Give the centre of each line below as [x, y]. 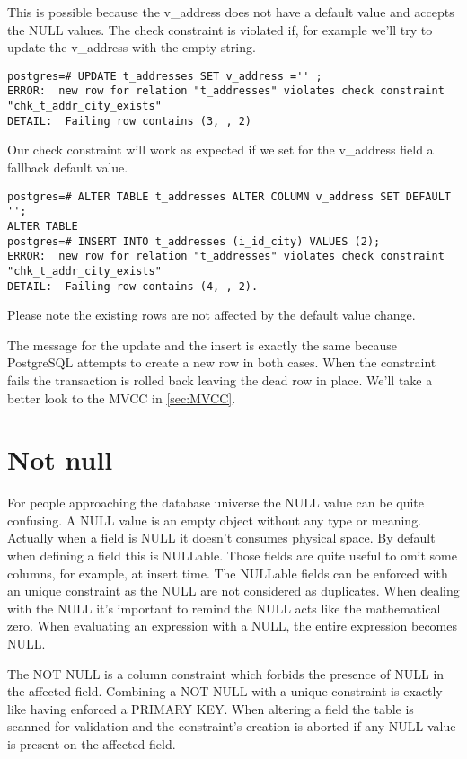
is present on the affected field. [92, 744]
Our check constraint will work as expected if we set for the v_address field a [220, 150]
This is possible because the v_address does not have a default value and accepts [231, 12]
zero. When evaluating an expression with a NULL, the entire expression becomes [233, 626]
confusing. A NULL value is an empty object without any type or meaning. [215, 520]
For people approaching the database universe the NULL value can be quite [216, 503]
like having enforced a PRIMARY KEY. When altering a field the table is [211, 708]
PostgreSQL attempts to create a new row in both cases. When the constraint [222, 362]
